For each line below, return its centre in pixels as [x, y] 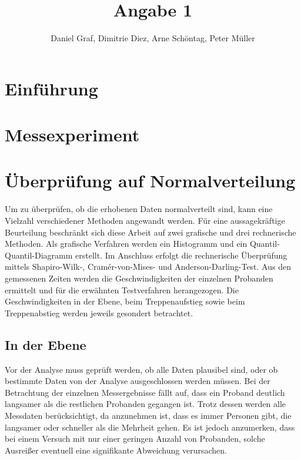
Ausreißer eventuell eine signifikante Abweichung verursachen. [116, 450]
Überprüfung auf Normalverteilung [150, 181]
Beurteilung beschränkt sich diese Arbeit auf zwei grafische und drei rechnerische [150, 232]
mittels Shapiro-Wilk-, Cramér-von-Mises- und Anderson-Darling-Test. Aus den [148, 267]
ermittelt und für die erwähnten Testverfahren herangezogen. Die [122, 289]
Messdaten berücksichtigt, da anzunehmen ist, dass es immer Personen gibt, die [148, 415]
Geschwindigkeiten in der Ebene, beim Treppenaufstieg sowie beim [125, 301]
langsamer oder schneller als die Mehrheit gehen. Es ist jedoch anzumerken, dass [150, 427]
